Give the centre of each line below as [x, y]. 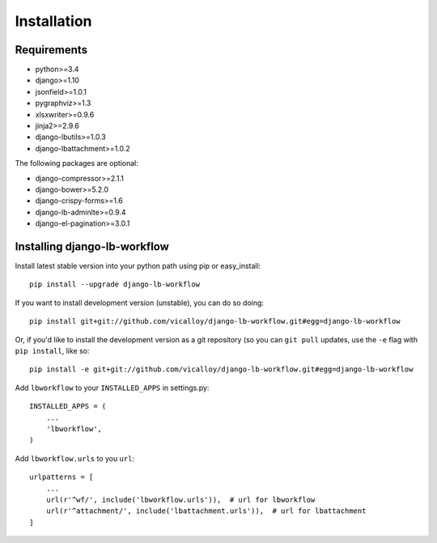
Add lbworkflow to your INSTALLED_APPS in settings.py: [112, 388]
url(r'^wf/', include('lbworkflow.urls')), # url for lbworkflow [180, 499]
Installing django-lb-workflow [92, 246]
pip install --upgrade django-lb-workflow [115, 284]
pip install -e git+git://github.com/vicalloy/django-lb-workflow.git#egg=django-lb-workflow [221, 369]
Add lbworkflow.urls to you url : [75, 458]
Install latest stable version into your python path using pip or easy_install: [138, 266]
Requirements [51, 50]
